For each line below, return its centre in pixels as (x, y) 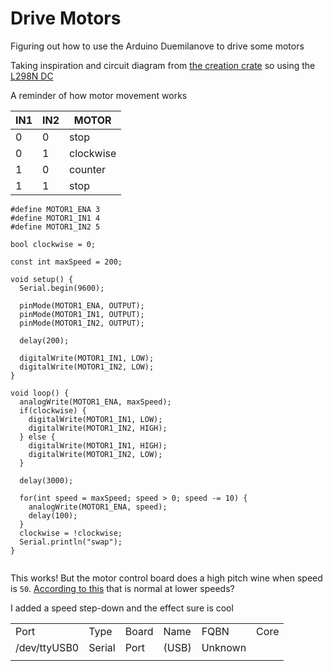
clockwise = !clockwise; (71, 533)
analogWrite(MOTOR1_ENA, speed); (98, 507)
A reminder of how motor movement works (99, 95)
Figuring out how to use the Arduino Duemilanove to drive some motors (157, 46)
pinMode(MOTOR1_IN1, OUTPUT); (82, 314)
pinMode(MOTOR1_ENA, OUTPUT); (82, 305)
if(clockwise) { (53, 410)
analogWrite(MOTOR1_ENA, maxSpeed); (95, 402)
